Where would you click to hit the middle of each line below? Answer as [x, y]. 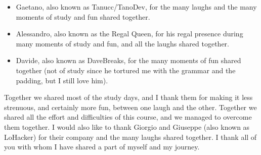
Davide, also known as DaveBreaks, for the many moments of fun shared [128, 60]
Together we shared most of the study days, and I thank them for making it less [128, 97]
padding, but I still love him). [62, 80]
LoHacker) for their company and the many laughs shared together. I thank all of [130, 137]
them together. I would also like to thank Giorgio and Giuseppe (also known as [127, 126]
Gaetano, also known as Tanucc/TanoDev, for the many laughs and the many [136, 7]
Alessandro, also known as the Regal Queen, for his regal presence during [129, 34]
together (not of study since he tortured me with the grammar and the [126, 70]
